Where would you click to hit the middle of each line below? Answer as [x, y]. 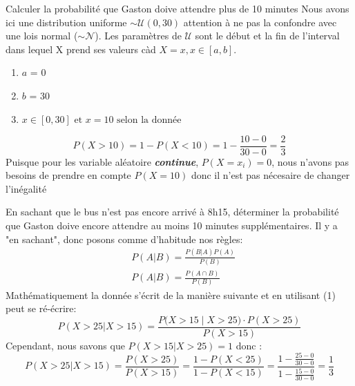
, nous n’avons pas [310, 161]
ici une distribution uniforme [66, 22]
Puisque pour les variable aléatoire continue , [102, 161]
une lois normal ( [42, 36]
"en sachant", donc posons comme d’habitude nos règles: [124, 239]
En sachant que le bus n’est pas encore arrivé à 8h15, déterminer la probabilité [172, 212]
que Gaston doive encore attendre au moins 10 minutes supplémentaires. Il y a [172, 225]
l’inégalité [26, 188]
